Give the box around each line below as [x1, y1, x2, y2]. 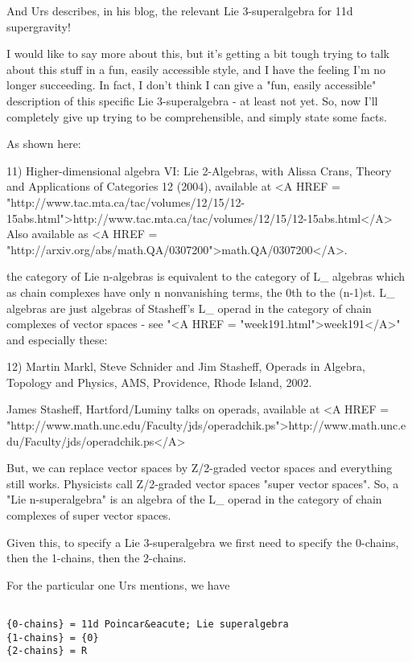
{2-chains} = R [6, 645, 88, 657]
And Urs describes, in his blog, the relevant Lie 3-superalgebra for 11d [6, 2, 353, 19]
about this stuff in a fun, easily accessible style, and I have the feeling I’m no [6, 60, 385, 77]
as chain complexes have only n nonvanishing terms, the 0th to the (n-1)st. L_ [6, 283, 395, 300]
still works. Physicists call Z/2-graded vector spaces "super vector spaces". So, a [6, 475, 399, 491]
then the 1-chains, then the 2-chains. [6, 549, 187, 566]
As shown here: [6, 135, 81, 152]
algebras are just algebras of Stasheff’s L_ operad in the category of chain [6, 299, 372, 316]
